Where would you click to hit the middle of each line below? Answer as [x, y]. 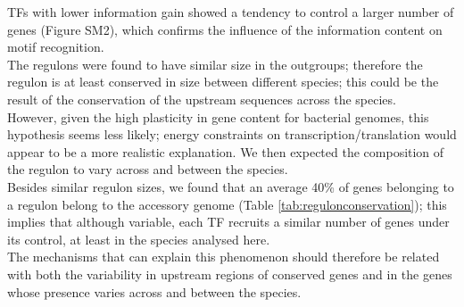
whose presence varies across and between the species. [154, 291]
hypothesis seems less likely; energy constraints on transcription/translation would [232, 134]
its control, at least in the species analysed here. [139, 239]
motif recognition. [56, 47]
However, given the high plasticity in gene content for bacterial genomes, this [218, 116]
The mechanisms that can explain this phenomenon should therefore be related [224, 257]
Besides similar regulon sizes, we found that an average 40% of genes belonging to [231, 186]
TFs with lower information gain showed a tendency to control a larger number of [231, 12]
